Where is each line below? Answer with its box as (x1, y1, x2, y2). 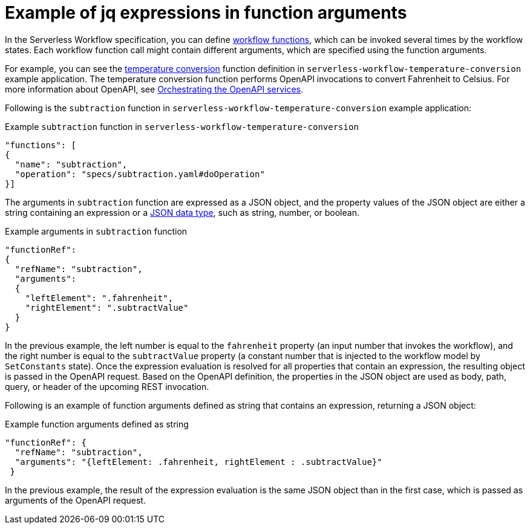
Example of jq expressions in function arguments (5, 2, 407, 23)
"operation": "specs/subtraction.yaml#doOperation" (15, 169, 265, 179)
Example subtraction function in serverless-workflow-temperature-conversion (5, 121, 359, 132)
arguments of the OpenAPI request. (5, 495, 146, 505)
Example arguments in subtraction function (5, 226, 188, 236)
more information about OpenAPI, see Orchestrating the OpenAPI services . (5, 83, 304, 94)
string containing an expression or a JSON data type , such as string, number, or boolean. (5, 207, 359, 218)
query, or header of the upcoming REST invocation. (5, 381, 209, 392)
